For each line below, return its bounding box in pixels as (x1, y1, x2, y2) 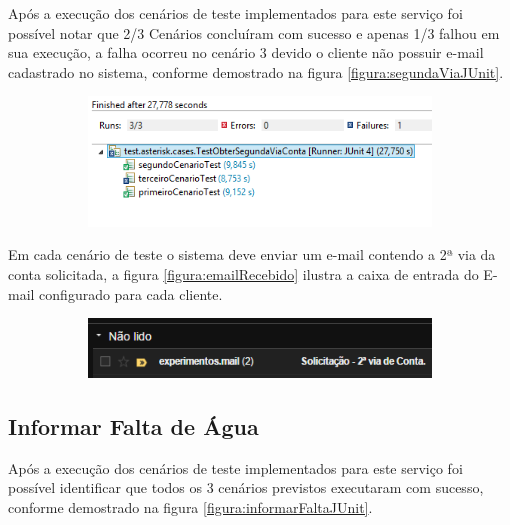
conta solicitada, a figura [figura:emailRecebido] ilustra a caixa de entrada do (8, 264, 479, 285)
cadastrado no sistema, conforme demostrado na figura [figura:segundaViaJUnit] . (8, 61, 504, 82)
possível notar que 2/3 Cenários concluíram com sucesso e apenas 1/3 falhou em (8, 22, 500, 43)
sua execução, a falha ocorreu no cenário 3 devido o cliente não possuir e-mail (8, 42, 484, 63)
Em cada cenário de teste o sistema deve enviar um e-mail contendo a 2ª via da (8, 244, 496, 265)
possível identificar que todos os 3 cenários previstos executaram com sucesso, (8, 477, 484, 498)
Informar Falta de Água (8, 410, 259, 441)
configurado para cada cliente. (39, 283, 223, 304)
